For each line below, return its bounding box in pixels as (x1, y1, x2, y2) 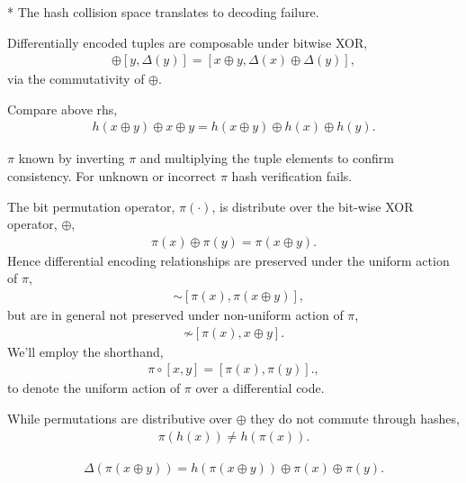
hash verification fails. (231, 167, 353, 186)
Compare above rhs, (7, 99, 118, 118)
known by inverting (18, 149, 125, 168)
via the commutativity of (7, 69, 145, 88)
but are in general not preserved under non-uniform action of (7, 305, 344, 324)
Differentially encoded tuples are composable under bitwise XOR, (7, 32, 368, 51)
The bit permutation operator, (7, 196, 175, 215)
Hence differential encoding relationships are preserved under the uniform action (7, 251, 450, 269)
